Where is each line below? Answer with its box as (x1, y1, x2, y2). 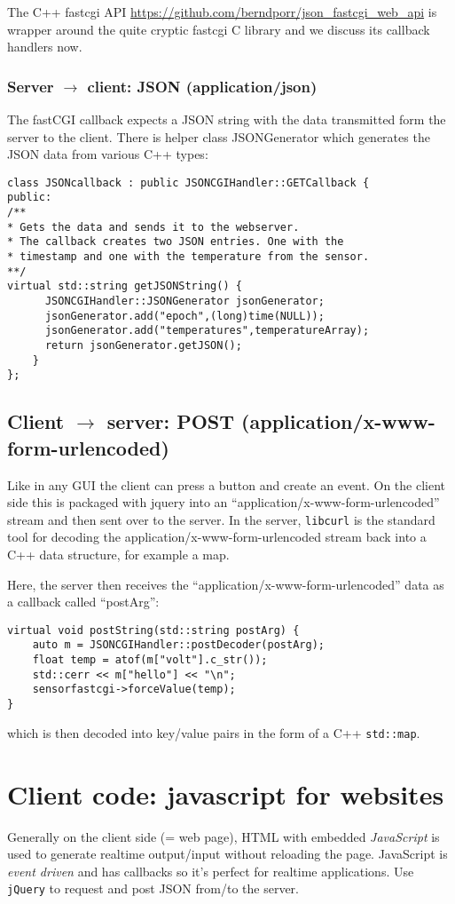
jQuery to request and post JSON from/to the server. (7, 879, 299, 898)
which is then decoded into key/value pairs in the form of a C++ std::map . (7, 723, 420, 741)
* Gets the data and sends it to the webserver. (7, 220, 300, 234)
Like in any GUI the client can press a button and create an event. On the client (7, 475, 445, 494)
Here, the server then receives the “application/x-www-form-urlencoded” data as (7, 575, 444, 593)
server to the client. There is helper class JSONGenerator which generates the (7, 127, 430, 146)
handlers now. (7, 37, 82, 56)
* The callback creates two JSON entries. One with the (7, 235, 344, 249)
